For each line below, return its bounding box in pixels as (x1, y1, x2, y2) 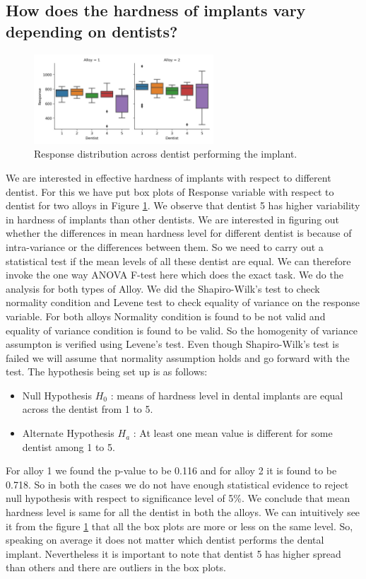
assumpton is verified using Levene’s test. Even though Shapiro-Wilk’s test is (6, 337, 339, 351)
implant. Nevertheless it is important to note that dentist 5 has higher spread (6, 546, 341, 561)
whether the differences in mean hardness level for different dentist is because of (6, 226, 352, 240)
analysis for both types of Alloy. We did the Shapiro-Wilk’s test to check (6, 281, 320, 296)
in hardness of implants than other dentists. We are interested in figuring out (6, 211, 340, 226)
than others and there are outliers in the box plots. (6, 560, 226, 575)
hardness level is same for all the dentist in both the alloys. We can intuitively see (6, 505, 360, 520)
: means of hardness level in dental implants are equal (110, 387, 343, 402)
